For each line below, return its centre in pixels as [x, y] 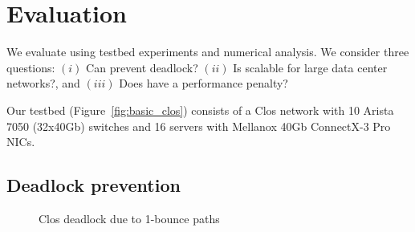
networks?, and [43, 83]
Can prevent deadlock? [142, 67]
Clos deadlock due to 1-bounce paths [129, 218]
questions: [31, 67]
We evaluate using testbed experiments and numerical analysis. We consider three [208, 52]
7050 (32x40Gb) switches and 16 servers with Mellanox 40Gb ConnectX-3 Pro [199, 126]
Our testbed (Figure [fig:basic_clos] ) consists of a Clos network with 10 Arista [200, 110]
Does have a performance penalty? [203, 83]
